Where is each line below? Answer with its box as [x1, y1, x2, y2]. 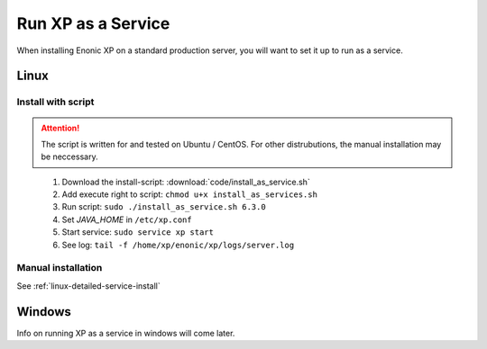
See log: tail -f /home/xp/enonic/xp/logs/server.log [61, 239, 295, 250]
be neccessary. [41, 151, 98, 162]
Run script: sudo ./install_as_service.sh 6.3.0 [61, 201, 266, 212]
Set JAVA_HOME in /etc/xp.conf [61, 214, 193, 225]
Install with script [16, 95, 95, 108]
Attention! [41, 122, 80, 133]
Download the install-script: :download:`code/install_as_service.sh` [61, 176, 310, 187]
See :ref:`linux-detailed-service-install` [16, 280, 161, 291]
